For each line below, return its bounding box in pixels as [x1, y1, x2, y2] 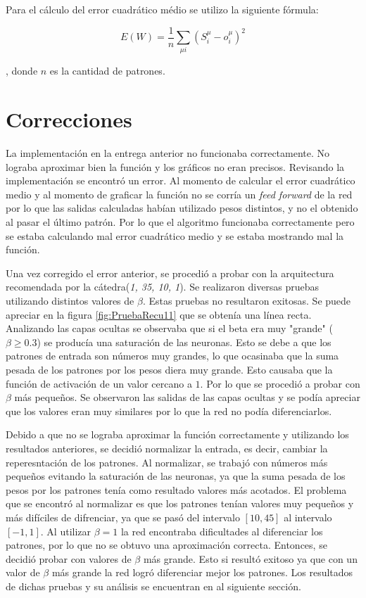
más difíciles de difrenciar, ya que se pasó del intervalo [6, 509, 240, 524]
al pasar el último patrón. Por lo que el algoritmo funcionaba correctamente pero [6, 215, 355, 229]
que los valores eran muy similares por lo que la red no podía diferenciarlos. [6, 403, 332, 418]
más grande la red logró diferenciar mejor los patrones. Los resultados [51, 565, 353, 580]
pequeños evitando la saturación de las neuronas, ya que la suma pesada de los [6, 469, 346, 483]
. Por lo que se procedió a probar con [200, 376, 360, 390]
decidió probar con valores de [6, 551, 132, 566]
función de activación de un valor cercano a [6, 376, 192, 390]
